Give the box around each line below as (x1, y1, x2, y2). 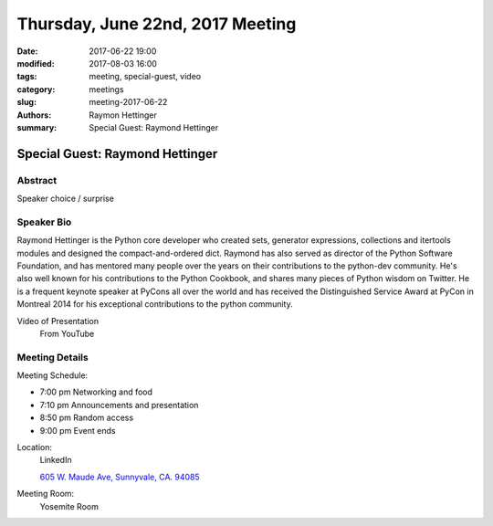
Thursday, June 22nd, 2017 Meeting (16, 14, 297, 34)
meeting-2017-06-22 (89, 97, 168, 108)
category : (16, 83, 56, 95)
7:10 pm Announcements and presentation (39, 399, 199, 410)
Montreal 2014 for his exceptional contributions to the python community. (16, 299, 293, 310)
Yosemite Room (39, 500, 100, 511)
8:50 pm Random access (39, 412, 134, 424)
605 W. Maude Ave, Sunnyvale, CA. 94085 (39, 471, 200, 482)
